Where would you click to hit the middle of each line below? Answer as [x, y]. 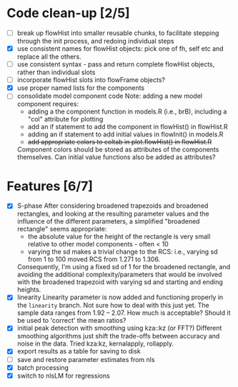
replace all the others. [49, 57]
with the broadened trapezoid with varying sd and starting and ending [120, 282]
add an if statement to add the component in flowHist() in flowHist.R [128, 127]
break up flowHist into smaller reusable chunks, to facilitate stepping [118, 33]
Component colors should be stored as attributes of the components [118, 150]
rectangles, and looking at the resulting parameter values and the [113, 214]
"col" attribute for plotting [65, 119]
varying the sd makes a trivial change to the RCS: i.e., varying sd [123, 252]
